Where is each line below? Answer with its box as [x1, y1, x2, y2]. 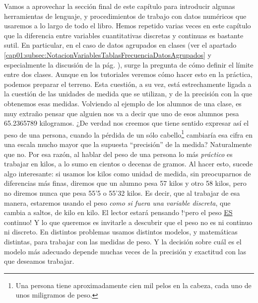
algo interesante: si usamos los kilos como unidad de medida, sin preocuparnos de [4, 168, 251, 178]
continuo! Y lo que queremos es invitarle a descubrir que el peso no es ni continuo [4, 217, 253, 227]
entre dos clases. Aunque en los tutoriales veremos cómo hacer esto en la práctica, [4, 69, 253, 79]
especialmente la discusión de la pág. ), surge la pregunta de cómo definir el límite [4, 59, 254, 70]
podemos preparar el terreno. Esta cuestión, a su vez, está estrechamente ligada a [4, 78, 252, 89]
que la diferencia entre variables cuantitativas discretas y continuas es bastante [4, 30, 244, 40]
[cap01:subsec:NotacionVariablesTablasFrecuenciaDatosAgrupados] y [4, 49, 211, 60]
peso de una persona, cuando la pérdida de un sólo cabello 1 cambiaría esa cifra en [4, 128, 253, 140]
